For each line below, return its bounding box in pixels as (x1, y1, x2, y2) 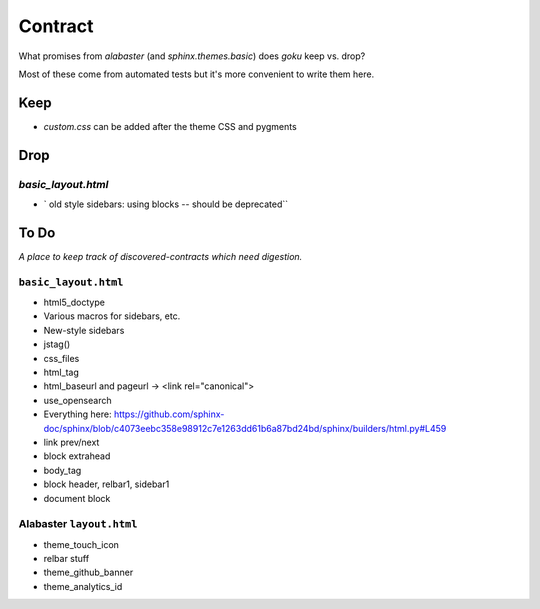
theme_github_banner (43, 566, 134, 579)
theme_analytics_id (43, 580, 123, 592)
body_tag (43, 464, 82, 476)
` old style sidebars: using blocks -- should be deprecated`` (43, 198, 289, 210)
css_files (43, 352, 80, 364)
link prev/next (43, 436, 100, 448)
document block (43, 492, 111, 504)
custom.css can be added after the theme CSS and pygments (43, 120, 297, 132)
